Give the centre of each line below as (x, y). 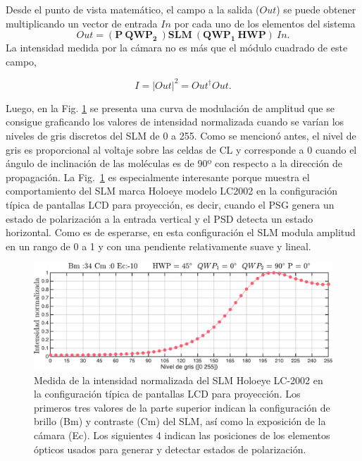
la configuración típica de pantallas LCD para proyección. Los (167, 394)
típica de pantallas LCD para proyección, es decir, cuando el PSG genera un (170, 205)
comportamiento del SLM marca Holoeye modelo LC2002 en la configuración (172, 191)
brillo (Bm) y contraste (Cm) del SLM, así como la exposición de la (180, 421)
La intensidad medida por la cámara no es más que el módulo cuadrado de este (177, 48)
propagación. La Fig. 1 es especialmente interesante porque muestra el (158, 177)
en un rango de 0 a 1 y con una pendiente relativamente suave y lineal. (158, 246)
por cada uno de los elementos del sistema (265, 23)
